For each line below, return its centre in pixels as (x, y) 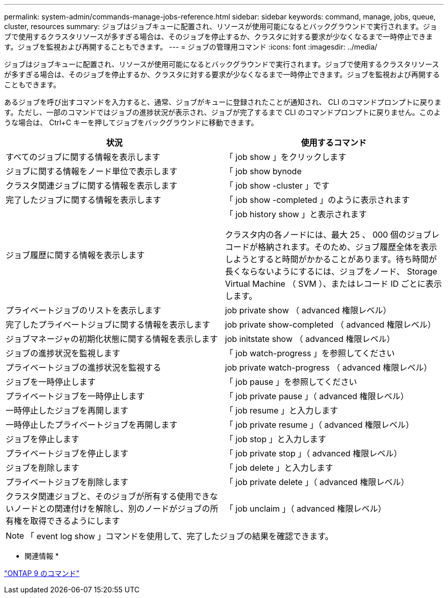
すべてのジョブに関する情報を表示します (83, 157)
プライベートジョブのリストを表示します (84, 310)
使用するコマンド (334, 143)
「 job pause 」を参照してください (291, 382)
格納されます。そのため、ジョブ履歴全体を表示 (348, 247)
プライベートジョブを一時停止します (75, 396)
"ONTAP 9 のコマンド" (42, 573)
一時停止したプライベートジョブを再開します (92, 425)
